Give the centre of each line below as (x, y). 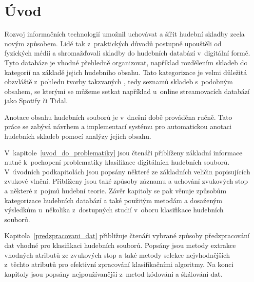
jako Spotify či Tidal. (36, 101)
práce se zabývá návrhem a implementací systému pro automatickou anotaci (118, 126)
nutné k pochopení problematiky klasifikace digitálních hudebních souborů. (117, 162)
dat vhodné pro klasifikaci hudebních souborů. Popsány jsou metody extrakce (120, 245)
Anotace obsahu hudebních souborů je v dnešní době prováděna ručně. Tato (118, 117)
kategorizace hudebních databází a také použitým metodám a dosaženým (113, 200)
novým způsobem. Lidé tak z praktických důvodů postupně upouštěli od (113, 43)
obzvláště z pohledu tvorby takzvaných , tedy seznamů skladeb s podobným (119, 82)
